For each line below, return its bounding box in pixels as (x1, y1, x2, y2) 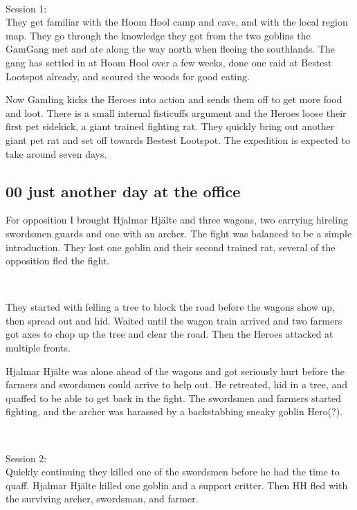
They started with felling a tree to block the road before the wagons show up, (6, 300, 335, 314)
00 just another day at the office (6, 180, 241, 201)
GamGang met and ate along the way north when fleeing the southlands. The (6, 42, 335, 56)
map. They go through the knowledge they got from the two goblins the (6, 28, 311, 42)
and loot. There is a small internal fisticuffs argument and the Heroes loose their (6, 105, 347, 120)
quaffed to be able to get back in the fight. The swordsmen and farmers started (6, 390, 341, 405)
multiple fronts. (6, 340, 71, 355)
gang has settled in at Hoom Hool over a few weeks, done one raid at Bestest (6, 55, 332, 69)
